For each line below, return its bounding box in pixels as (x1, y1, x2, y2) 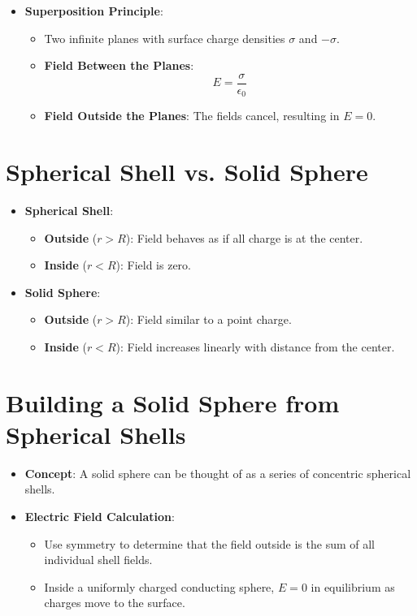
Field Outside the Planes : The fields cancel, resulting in (44, 107, 340, 124)
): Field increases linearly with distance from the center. (115, 338, 395, 355)
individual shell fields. (44, 551, 153, 568)
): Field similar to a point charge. (125, 311, 292, 328)
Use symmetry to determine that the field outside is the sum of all (44, 535, 376, 552)
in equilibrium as (311, 578, 395, 595)
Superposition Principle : (24, 2, 163, 19)
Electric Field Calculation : (24, 508, 175, 525)
